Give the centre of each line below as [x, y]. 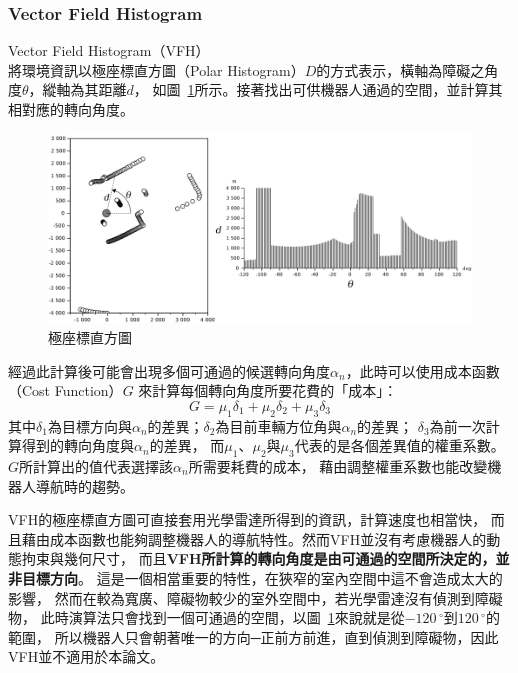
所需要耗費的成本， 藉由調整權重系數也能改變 [338, 465]
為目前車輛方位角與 [278, 425]
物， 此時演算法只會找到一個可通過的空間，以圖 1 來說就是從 [206, 617]
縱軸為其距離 [84, 89]
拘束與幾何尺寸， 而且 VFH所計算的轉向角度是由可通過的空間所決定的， [258, 558]
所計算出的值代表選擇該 [96, 465]
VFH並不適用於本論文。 [86, 656]
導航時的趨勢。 [84, 485]
